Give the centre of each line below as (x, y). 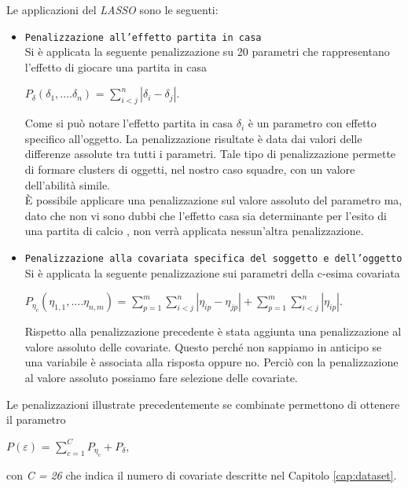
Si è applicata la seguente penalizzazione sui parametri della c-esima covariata (212, 272)
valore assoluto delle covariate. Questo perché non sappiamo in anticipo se (203, 346)
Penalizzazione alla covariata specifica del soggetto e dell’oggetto (213, 258)
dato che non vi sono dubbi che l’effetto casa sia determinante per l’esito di (206, 215)
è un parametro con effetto (312, 123)
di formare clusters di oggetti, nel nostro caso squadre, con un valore (190, 169)
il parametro (36, 419)
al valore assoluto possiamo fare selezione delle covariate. (161, 378)
